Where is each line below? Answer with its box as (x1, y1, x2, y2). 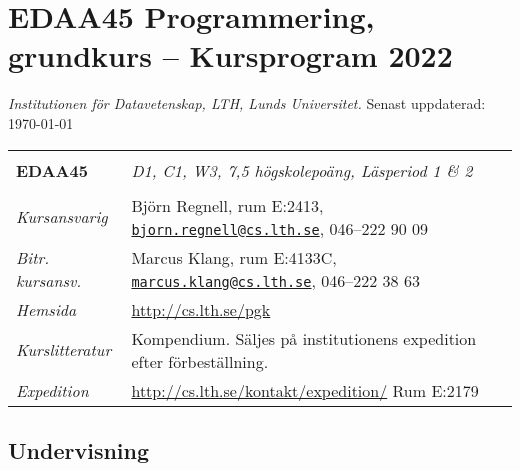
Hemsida (16, 297, 77, 321)
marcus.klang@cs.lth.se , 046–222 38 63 (131, 268, 420, 292)
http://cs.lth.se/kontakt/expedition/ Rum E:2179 (131, 378, 479, 402)
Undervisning (8, 434, 150, 465)
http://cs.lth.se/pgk (131, 297, 271, 321)
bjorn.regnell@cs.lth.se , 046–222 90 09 (131, 216, 429, 240)
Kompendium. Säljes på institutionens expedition (131, 326, 477, 350)
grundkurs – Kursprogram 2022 (8, 35, 453, 76)
